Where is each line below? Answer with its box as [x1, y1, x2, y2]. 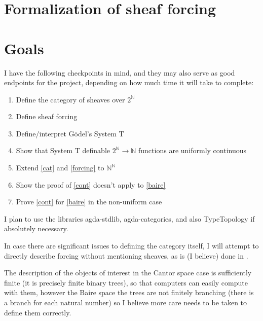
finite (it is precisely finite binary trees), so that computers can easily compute [4, 277, 248, 288]
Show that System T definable [16, 145, 110, 156]
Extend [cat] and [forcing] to [16, 162, 104, 173]
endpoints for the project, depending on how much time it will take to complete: [4, 77, 254, 88]
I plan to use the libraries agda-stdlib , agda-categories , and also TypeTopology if [4, 213, 255, 224]
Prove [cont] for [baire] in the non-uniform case [16, 196, 162, 207]
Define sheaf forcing [16, 111, 78, 122]
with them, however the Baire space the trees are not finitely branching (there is [4, 287, 254, 298]
